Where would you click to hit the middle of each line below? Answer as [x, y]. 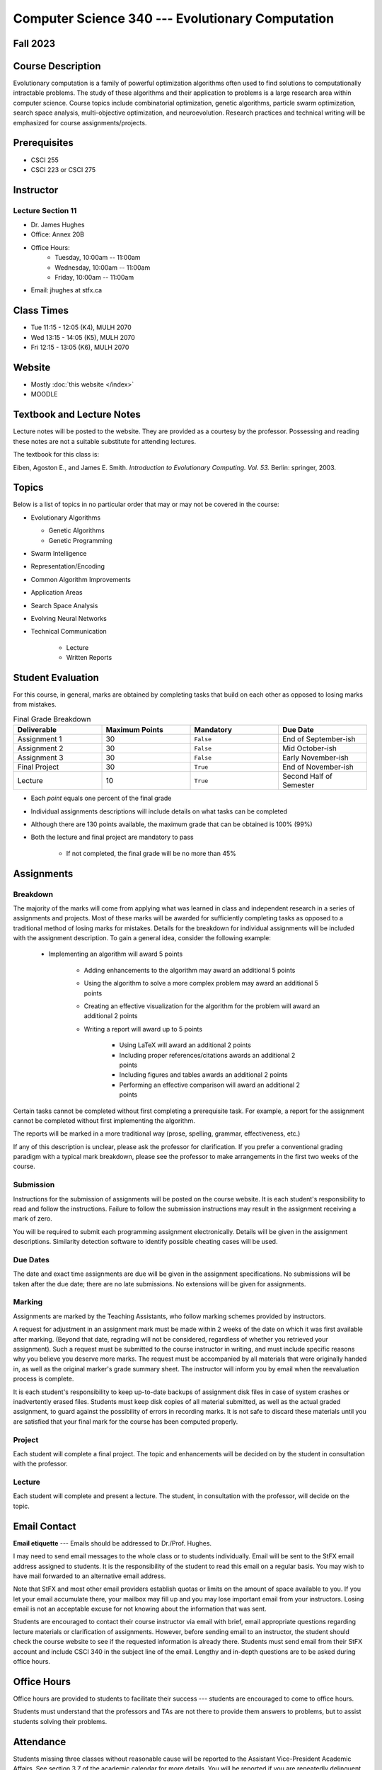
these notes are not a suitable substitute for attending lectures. [105, 441]
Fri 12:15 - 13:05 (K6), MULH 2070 [80, 348]
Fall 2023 [34, 44]
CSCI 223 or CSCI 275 [63, 169]
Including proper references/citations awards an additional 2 [207, 1055]
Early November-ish [316, 758]
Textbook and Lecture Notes [77, 415]
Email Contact [45, 1526]
